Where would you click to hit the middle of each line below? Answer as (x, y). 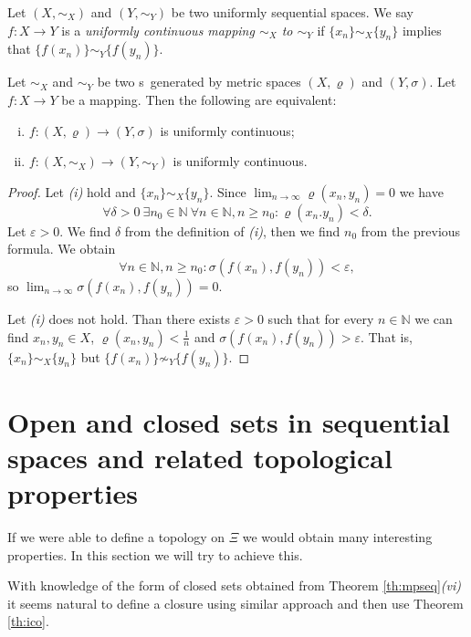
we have (421, 191)
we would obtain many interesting (337, 537)
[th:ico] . (28, 621)
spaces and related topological (200, 457)
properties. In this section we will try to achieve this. (155, 554)
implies (422, 30)
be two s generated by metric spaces (199, 82)
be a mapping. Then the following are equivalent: (199, 99)
